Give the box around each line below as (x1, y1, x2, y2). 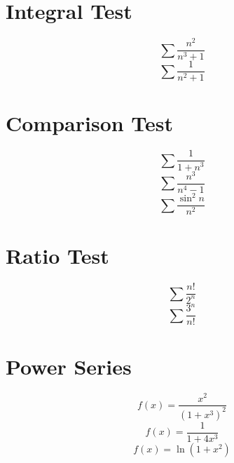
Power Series (6, 351, 132, 380)
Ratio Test (6, 241, 109, 270)
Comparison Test (6, 108, 174, 137)
